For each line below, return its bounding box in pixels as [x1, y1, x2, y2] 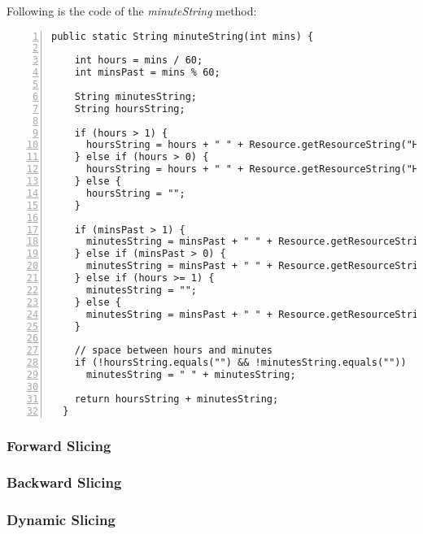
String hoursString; [74, 102, 185, 115]
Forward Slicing [7, 435, 111, 455]
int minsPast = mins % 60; [74, 67, 220, 79]
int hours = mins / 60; [74, 54, 203, 67]
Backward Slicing [7, 472, 122, 493]
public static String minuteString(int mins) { [51, 30, 314, 42]
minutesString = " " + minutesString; [85, 369, 296, 381]
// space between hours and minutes [74, 345, 273, 357]
